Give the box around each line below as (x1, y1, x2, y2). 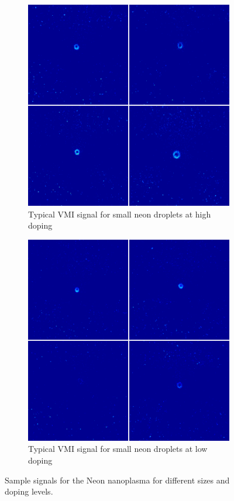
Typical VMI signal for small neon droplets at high (28, 208, 211, 220)
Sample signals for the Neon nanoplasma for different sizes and (5, 474, 230, 486)
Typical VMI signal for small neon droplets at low (28, 443, 208, 455)
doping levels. (5, 485, 53, 497)
